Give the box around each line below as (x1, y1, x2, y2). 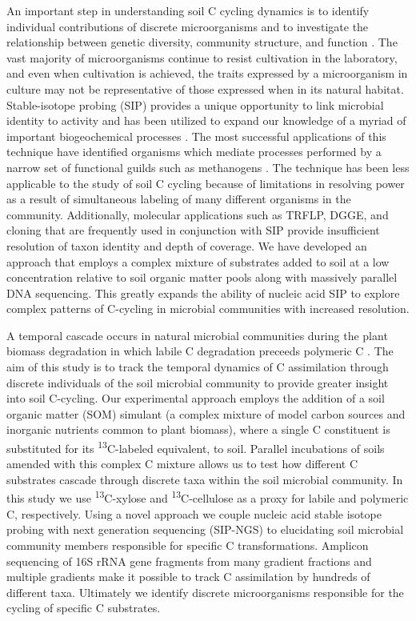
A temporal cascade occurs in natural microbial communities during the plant (6, 327, 388, 343)
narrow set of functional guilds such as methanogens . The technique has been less (6, 158, 410, 175)
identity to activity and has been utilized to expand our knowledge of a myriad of (6, 112, 406, 129)
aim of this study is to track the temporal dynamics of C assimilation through (6, 359, 389, 375)
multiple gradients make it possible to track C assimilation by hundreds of (6, 568, 370, 585)
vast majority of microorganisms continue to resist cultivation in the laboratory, (6, 49, 398, 66)
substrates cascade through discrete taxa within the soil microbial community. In (6, 471, 403, 487)
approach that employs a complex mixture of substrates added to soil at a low (6, 253, 390, 270)
